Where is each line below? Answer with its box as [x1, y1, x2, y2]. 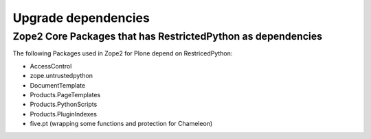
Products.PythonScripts [30, 100, 98, 109]
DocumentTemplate [30, 81, 86, 89]
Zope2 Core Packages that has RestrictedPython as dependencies [12, 30, 323, 42]
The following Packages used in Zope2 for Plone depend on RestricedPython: [12, 49, 233, 58]
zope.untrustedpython [30, 72, 93, 80]
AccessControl [30, 62, 72, 70]
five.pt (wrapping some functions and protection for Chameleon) [30, 120, 213, 128]
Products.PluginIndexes [30, 110, 98, 118]
